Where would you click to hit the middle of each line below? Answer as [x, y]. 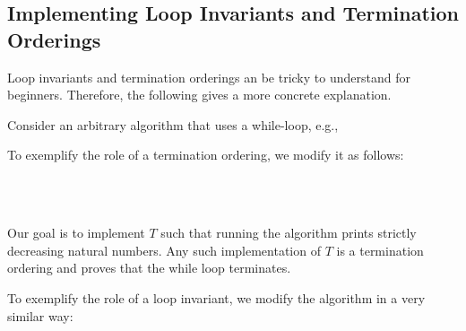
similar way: [40, 315]
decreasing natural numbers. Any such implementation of [164, 250]
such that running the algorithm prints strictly [289, 233]
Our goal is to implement [76, 233]
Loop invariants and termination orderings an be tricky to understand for [209, 77]
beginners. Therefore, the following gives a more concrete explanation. [199, 95]
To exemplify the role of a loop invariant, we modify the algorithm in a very [216, 297]
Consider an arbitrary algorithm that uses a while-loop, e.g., [173, 124]
